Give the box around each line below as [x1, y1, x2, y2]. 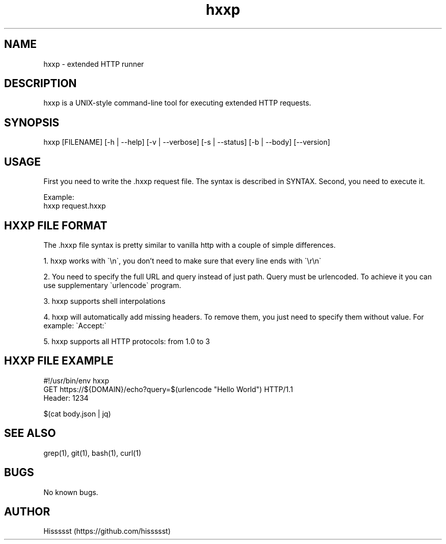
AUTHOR [4, 505, 50, 518]
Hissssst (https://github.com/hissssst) [43, 527, 171, 536]
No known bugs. [43, 487, 98, 497]
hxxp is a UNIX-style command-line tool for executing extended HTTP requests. [43, 98, 312, 108]
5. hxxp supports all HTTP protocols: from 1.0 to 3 [43, 336, 210, 346]
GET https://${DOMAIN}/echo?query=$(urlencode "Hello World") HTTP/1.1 [43, 384, 293, 394]
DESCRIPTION [4, 77, 77, 90]
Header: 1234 [43, 393, 89, 402]
